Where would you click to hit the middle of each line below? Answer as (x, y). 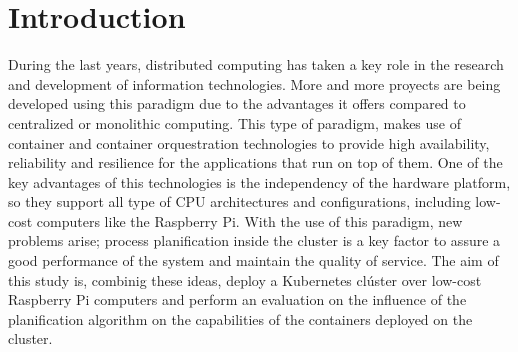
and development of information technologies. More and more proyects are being (254, 83)
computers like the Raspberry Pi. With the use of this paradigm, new (249, 220)
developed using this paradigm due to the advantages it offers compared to (237, 103)
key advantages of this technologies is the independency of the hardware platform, (259, 181)
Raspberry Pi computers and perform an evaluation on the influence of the (237, 299)
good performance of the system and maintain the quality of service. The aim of (253, 260)
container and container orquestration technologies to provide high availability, (249, 142)
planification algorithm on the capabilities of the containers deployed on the (240, 318)
